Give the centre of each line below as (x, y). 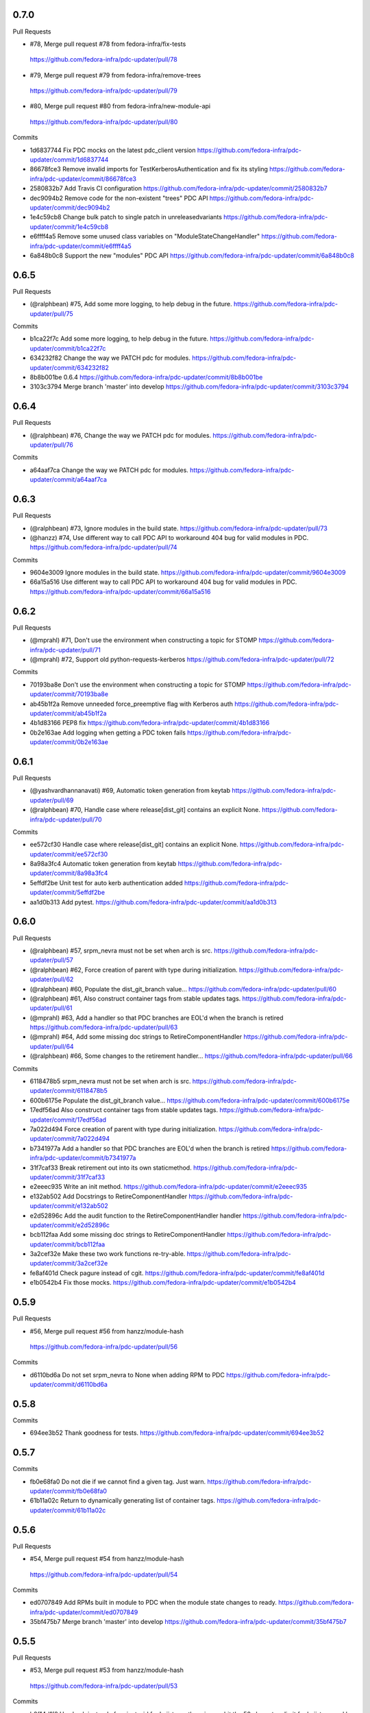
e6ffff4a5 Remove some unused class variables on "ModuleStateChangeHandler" (145, 236)
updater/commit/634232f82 (70, 367)
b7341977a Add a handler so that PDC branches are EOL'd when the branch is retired (150, 1148)
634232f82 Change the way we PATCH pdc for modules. (110, 358)
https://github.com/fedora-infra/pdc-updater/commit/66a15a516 (120, 591)
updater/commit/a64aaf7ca (69, 480)
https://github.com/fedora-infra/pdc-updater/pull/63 (104, 1027)
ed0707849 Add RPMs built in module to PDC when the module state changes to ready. (153, 1603)
